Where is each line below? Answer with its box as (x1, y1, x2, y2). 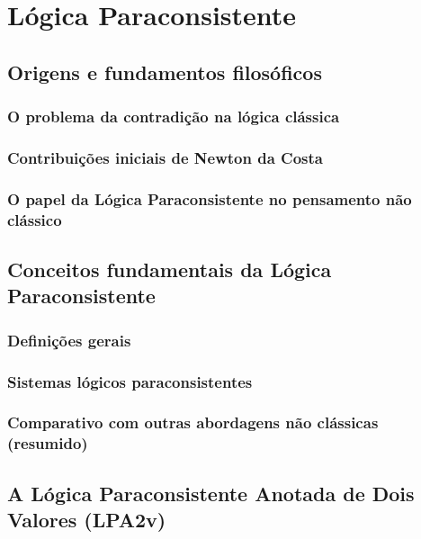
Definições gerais (7, 328, 131, 351)
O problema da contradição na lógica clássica (7, 105, 340, 128)
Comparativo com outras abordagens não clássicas (7, 411, 379, 434)
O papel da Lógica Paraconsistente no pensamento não (7, 187, 412, 210)
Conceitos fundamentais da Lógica (7, 256, 332, 283)
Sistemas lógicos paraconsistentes (7, 370, 253, 392)
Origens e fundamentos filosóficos (7, 58, 322, 85)
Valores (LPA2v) (7, 506, 166, 534)
